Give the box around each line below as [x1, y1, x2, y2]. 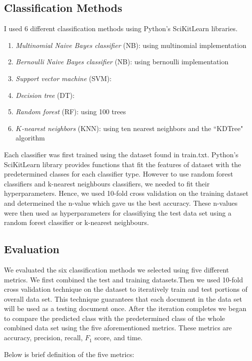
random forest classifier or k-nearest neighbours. [4, 217, 149, 227]
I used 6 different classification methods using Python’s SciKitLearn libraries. [4, 23, 238, 34]
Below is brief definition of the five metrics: [4, 349, 135, 359]
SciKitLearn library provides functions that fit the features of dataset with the [4, 159, 241, 169]
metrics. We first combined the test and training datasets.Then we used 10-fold [4, 274, 243, 284]
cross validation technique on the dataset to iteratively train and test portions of [4, 284, 248, 294]
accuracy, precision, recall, [4, 332, 83, 343]
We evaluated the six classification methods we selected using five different [4, 264, 229, 274]
